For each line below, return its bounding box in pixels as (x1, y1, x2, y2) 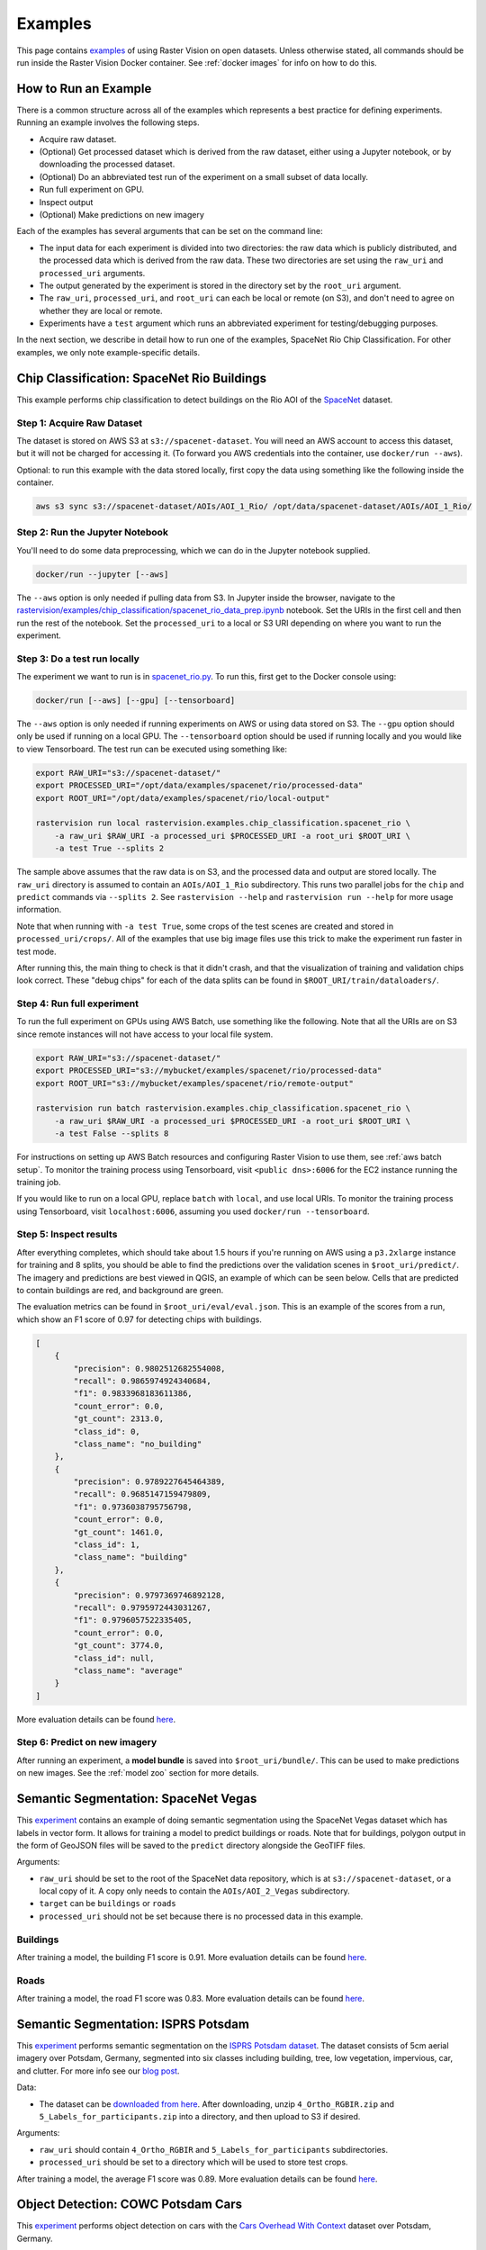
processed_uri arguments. (39, 267, 146, 278)
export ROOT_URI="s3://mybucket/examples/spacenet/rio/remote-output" (35, 1078, 355, 1088)
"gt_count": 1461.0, (73, 1526, 165, 1537)
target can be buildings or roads (39, 1898, 176, 1909)
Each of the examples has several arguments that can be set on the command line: (16, 226, 323, 237)
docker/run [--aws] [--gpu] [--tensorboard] (35, 696, 236, 706)
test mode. (16, 946, 57, 957)
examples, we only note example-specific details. (16, 346, 201, 357)
